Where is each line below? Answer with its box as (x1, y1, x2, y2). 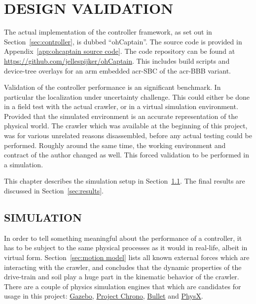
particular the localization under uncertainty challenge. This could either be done (4, 91, 250, 102)
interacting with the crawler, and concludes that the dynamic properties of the (4, 262, 242, 272)
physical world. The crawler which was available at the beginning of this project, (4, 120, 248, 131)
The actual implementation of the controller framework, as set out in (4, 27, 212, 37)
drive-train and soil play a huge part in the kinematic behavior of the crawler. (4, 271, 239, 282)
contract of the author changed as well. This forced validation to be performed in (4, 150, 249, 160)
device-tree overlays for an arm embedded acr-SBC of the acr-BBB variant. (4, 65, 231, 76)
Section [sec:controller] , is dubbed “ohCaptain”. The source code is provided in (4, 36, 242, 46)
